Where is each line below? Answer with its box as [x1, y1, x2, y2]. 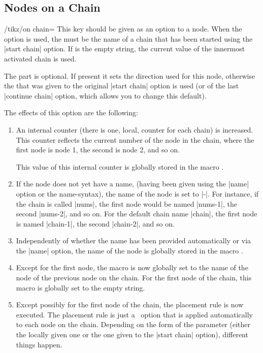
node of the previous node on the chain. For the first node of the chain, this [16, 272, 252, 283]
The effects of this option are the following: [4, 107, 138, 118]
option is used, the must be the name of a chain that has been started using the [4, 33, 253, 44]
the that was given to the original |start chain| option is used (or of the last [4, 80, 239, 91]
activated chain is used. [4, 53, 77, 63]
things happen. [16, 339, 62, 349]
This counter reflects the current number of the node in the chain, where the [16, 134, 254, 145]
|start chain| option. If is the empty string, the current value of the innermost [4, 43, 245, 54]
